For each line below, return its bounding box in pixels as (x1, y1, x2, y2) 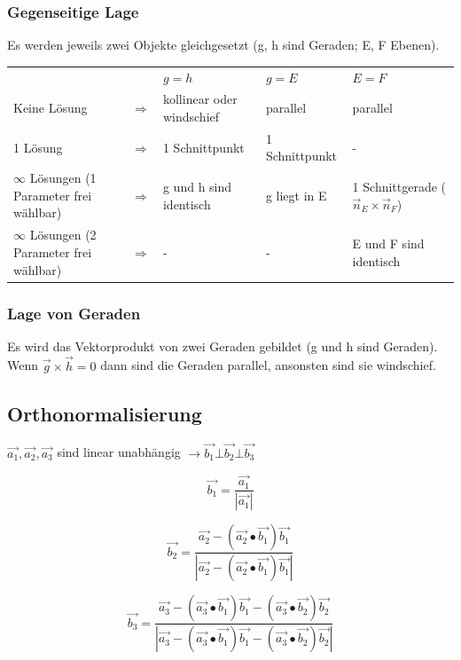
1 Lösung (13, 137, 63, 156)
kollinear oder (162, 90, 238, 108)
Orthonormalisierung (7, 399, 202, 427)
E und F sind (352, 234, 425, 253)
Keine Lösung (13, 98, 88, 117)
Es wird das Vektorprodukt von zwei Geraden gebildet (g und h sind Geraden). (7, 336, 438, 355)
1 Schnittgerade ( (352, 177, 447, 196)
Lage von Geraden (7, 302, 141, 324)
